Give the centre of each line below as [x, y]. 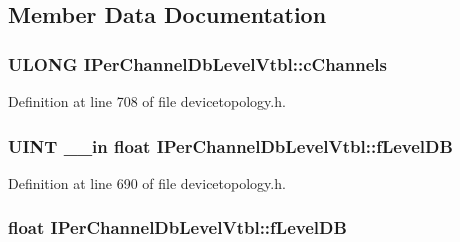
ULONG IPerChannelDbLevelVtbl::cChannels [197, 63]
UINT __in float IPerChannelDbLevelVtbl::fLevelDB [230, 145]
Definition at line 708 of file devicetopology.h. [147, 101]
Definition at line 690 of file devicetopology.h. [147, 182]
